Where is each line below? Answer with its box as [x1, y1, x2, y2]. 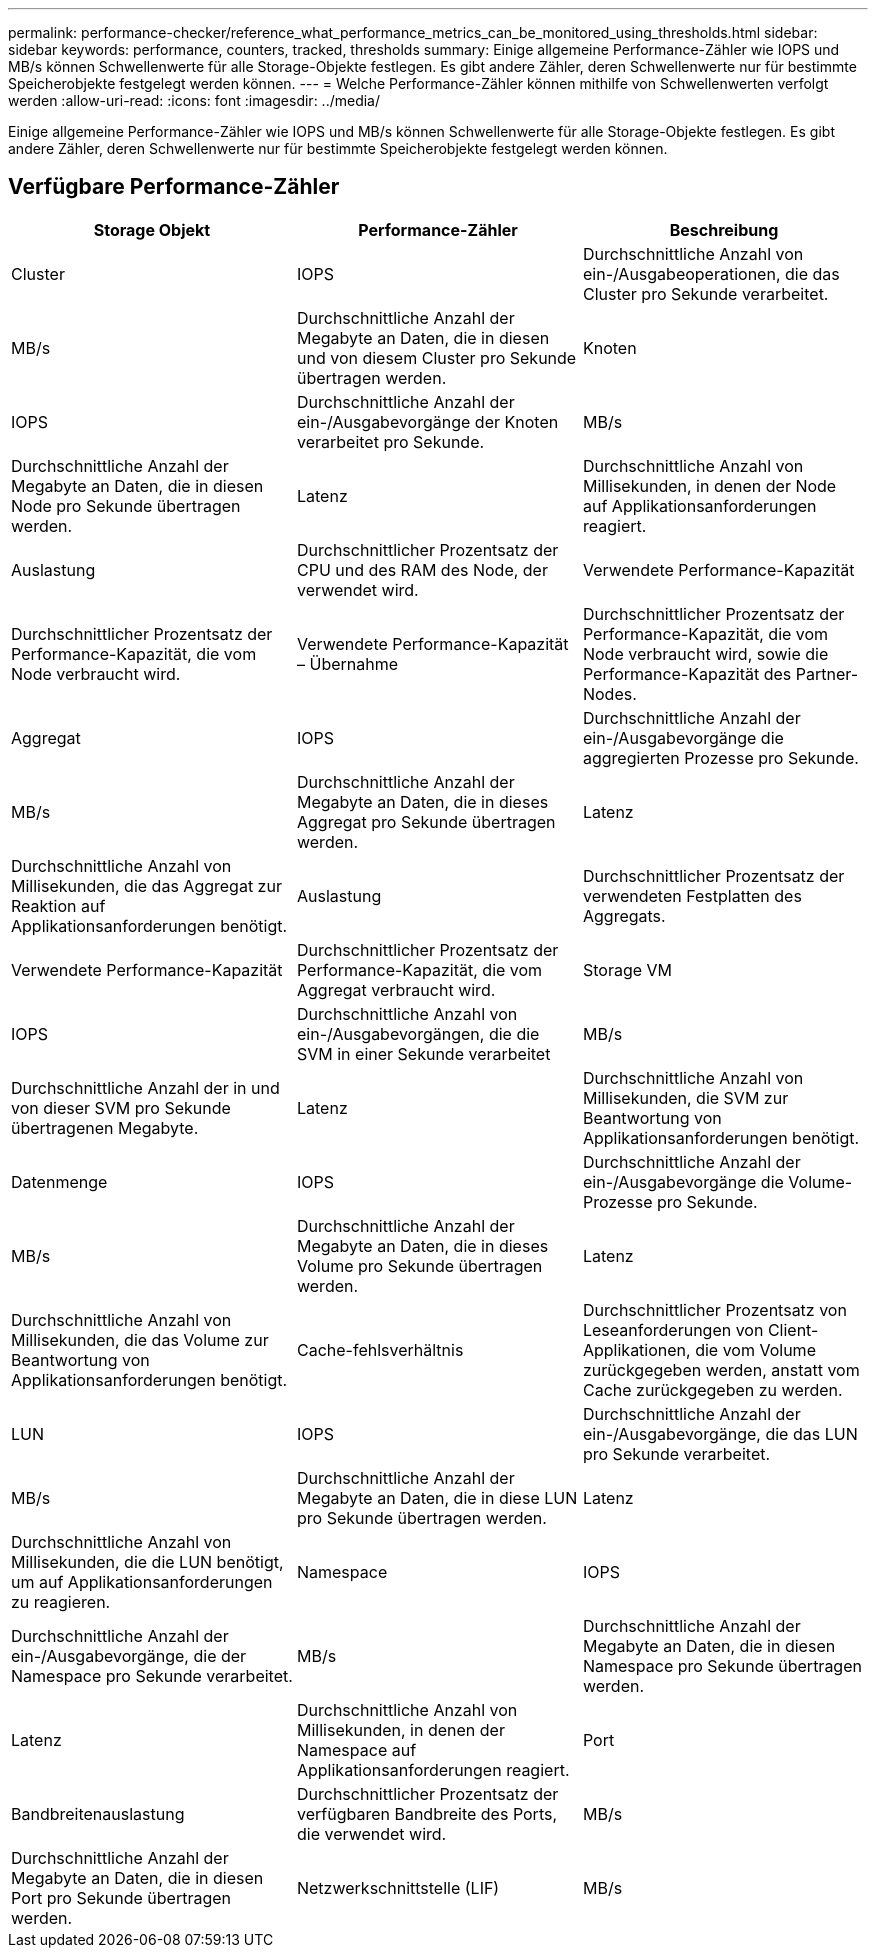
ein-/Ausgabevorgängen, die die [296, 1023, 540, 1044]
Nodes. [582, 683, 637, 704]
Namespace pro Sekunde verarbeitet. [11, 1665, 293, 1686]
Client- [767, 1319, 819, 1340]
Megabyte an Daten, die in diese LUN [296, 1487, 578, 1508]
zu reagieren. [11, 1591, 111, 1612]
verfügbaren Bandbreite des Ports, [296, 1803, 558, 1824]
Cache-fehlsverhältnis [296, 1339, 464, 1360]
